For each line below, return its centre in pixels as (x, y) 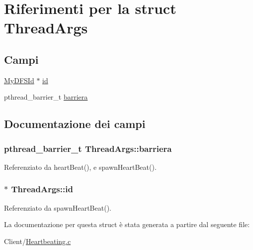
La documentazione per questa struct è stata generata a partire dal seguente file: (127, 224)
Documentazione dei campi (75, 124)
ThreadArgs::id (42, 189)
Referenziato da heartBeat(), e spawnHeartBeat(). (80, 167)
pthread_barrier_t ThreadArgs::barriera (88, 148)
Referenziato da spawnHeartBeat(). (58, 207)
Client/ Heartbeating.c (38, 241)
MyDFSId (19, 80)
